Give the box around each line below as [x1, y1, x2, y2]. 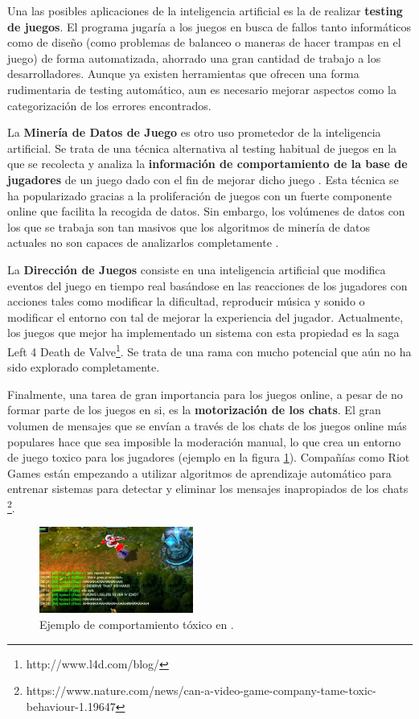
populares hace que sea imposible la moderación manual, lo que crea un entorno [7, 433, 401, 450]
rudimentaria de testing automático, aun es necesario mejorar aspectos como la [7, 80, 396, 97]
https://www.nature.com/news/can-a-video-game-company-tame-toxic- [26, 682, 376, 699]
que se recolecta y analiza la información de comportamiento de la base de [7, 155, 408, 172]
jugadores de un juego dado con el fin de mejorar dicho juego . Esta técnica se [7, 171, 399, 187]
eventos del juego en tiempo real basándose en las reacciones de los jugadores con [7, 277, 408, 294]
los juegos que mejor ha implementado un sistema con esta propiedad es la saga [7, 324, 400, 341]
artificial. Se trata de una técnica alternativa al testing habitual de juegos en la [7, 139, 397, 156]
